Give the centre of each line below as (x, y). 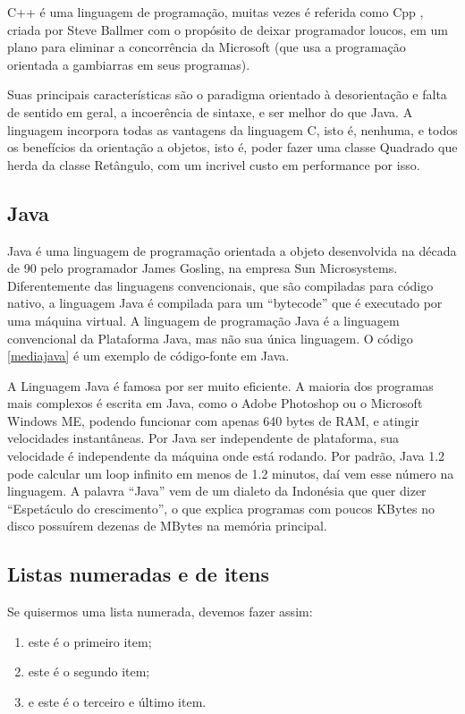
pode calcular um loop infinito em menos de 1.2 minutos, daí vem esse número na (231, 473)
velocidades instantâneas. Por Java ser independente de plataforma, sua (203, 438)
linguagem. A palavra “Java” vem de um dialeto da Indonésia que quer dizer (217, 491)
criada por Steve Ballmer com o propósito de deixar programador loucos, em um (228, 29)
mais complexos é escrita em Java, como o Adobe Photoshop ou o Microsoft (215, 403)
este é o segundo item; (89, 671)
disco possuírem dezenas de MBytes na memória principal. (167, 526)
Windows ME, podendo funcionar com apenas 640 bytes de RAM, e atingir (213, 420)
